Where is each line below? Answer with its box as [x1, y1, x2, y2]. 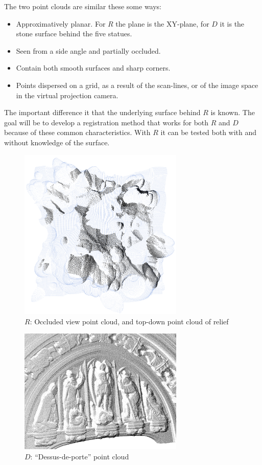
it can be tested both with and [160, 127, 257, 138]
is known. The [210, 107, 255, 118]
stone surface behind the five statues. [16, 28, 132, 39]
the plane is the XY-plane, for [115, 18, 209, 29]
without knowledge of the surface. [4, 137, 110, 147]
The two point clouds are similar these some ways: [4, 1, 162, 11]
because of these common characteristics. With [4, 127, 151, 138]
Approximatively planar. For [16, 18, 106, 29]
